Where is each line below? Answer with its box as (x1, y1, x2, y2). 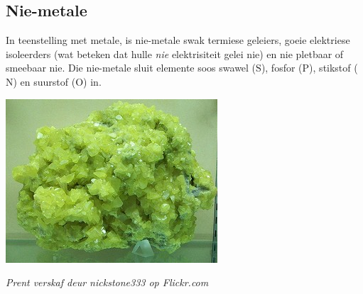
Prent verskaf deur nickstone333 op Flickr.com (6, 275, 209, 290)
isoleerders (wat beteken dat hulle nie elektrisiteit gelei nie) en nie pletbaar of (6, 46, 344, 61)
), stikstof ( (309, 60, 358, 75)
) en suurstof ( (13, 74, 76, 89)
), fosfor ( (261, 60, 303, 75)
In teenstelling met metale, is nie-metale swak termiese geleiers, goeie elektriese (6, 33, 350, 47)
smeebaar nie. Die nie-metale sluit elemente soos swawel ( (6, 60, 256, 75)
